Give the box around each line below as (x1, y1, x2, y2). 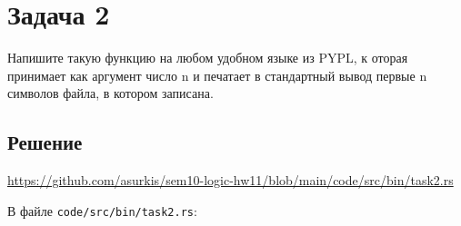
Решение (7, 128, 83, 156)
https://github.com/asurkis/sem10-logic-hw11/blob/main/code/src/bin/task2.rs (7, 171, 454, 190)
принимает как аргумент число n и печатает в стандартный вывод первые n (7, 65, 427, 84)
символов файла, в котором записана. (7, 84, 214, 103)
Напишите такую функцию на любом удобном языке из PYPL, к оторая (7, 48, 408, 67)
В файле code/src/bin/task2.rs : (7, 201, 197, 220)
